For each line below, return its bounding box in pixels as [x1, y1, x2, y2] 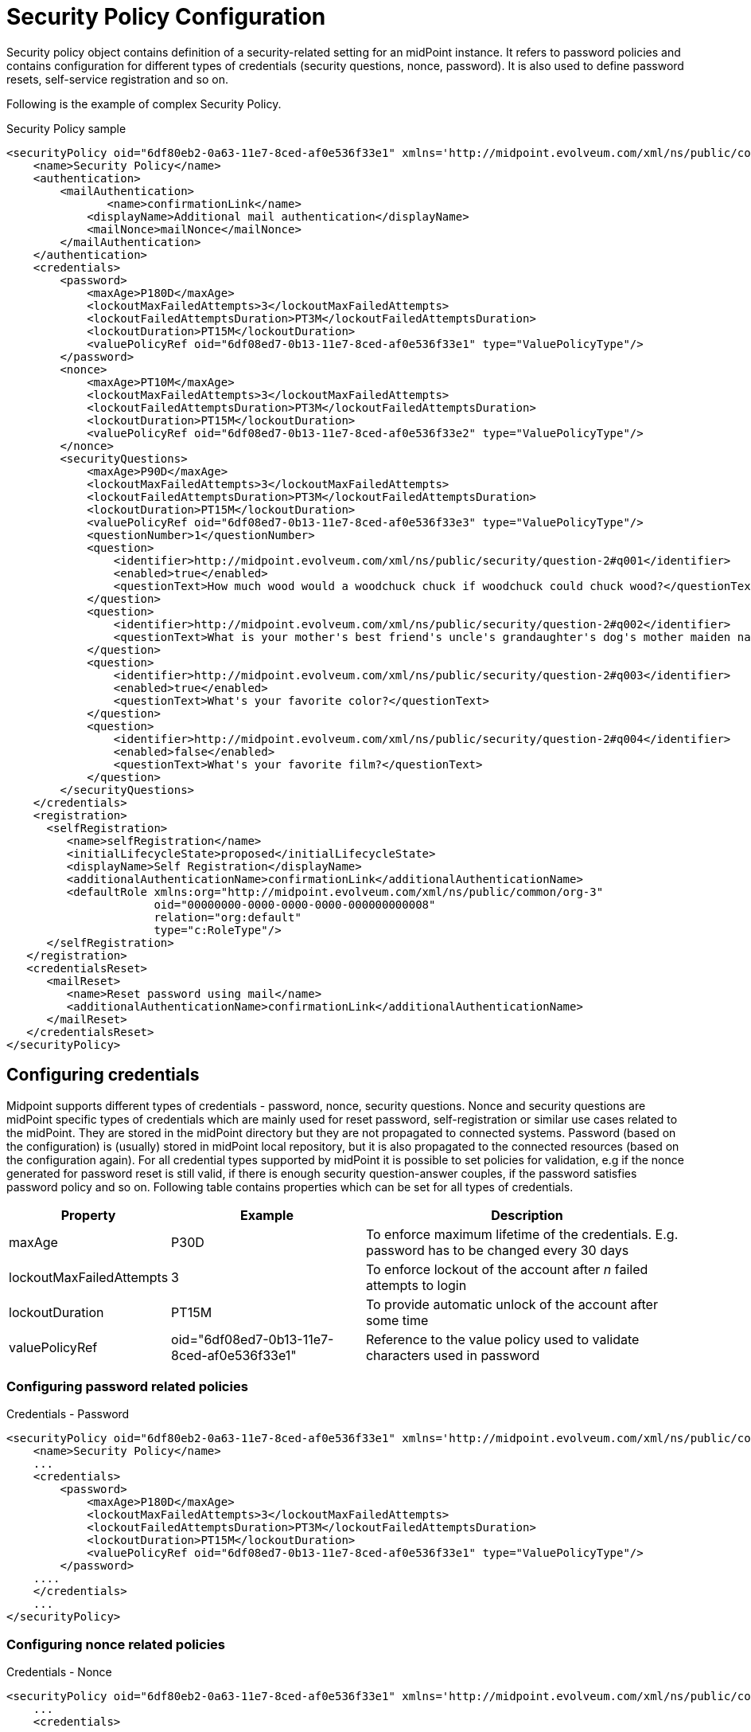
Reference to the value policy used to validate [365, 1331, 640, 1347]
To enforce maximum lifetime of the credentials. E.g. [365, 1226, 679, 1242]
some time [365, 1312, 429, 1328]
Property [60, 1206, 116, 1223]
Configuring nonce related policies [6, 1636, 226, 1652]
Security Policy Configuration [6, 3, 326, 30]
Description [491, 1206, 563, 1223]
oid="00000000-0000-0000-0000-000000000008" [154, 897, 436, 911]
